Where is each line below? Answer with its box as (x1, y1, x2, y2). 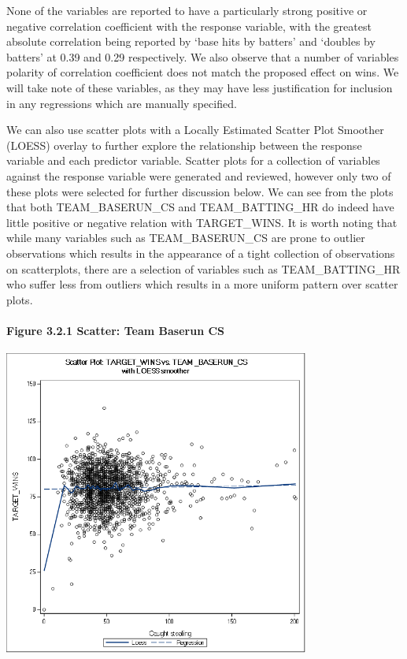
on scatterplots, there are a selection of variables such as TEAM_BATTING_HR (6, 260, 401, 277)
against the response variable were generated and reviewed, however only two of (6, 167, 391, 184)
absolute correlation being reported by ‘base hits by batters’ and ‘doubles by (6, 33, 376, 50)
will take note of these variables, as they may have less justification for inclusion (6, 79, 393, 95)
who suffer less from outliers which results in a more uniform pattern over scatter (6, 276, 398, 292)
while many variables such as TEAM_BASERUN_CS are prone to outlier (6, 229, 365, 246)
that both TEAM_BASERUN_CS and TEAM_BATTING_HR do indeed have (6, 199, 394, 215)
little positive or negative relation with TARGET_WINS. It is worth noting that (6, 214, 398, 230)
